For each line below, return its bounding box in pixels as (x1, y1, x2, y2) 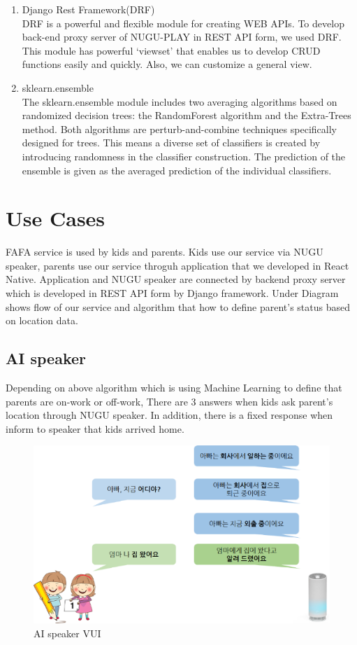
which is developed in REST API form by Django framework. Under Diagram (6, 286, 339, 300)
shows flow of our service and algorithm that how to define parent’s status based (6, 299, 351, 314)
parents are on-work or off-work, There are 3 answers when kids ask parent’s (6, 394, 333, 408)
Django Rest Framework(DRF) (22, 2, 155, 16)
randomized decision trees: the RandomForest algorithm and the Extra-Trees (22, 108, 351, 123)
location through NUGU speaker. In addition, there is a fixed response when (6, 408, 333, 422)
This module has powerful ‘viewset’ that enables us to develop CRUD (22, 43, 321, 57)
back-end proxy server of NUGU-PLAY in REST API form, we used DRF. (22, 29, 342, 44)
